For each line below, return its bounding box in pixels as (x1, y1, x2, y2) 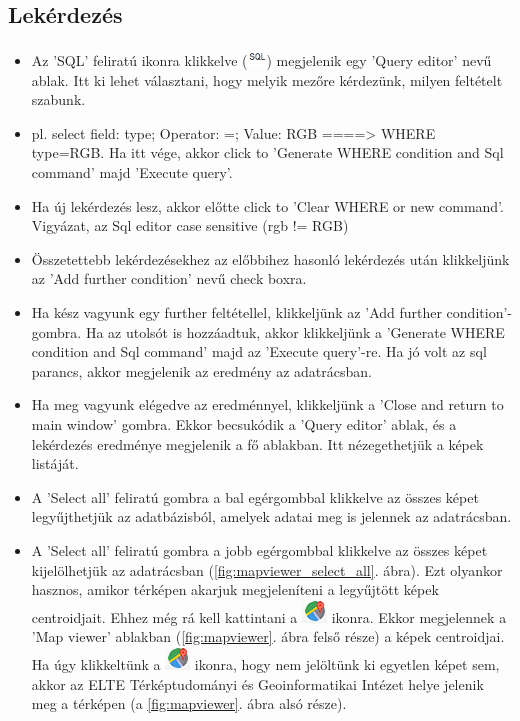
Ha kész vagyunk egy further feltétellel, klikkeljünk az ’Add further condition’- (31, 302, 512, 323)
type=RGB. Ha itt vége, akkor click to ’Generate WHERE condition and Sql (31, 142, 504, 163)
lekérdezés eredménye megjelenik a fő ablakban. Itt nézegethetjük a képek (31, 433, 484, 454)
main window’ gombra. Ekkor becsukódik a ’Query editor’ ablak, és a (31, 414, 457, 434)
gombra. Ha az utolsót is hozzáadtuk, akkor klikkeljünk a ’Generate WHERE (31, 321, 505, 342)
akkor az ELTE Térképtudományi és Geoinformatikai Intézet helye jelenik (31, 673, 484, 694)
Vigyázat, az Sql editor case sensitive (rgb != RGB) (31, 215, 349, 236)
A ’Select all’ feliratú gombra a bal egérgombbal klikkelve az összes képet (31, 486, 479, 507)
